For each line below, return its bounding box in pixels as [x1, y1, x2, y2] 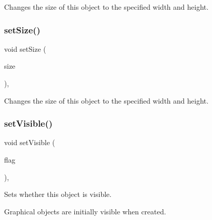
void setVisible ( [4, 137, 55, 148]
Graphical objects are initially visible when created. [4, 206, 166, 216]
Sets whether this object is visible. [4, 189, 112, 199]
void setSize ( [4, 43, 46, 54]
